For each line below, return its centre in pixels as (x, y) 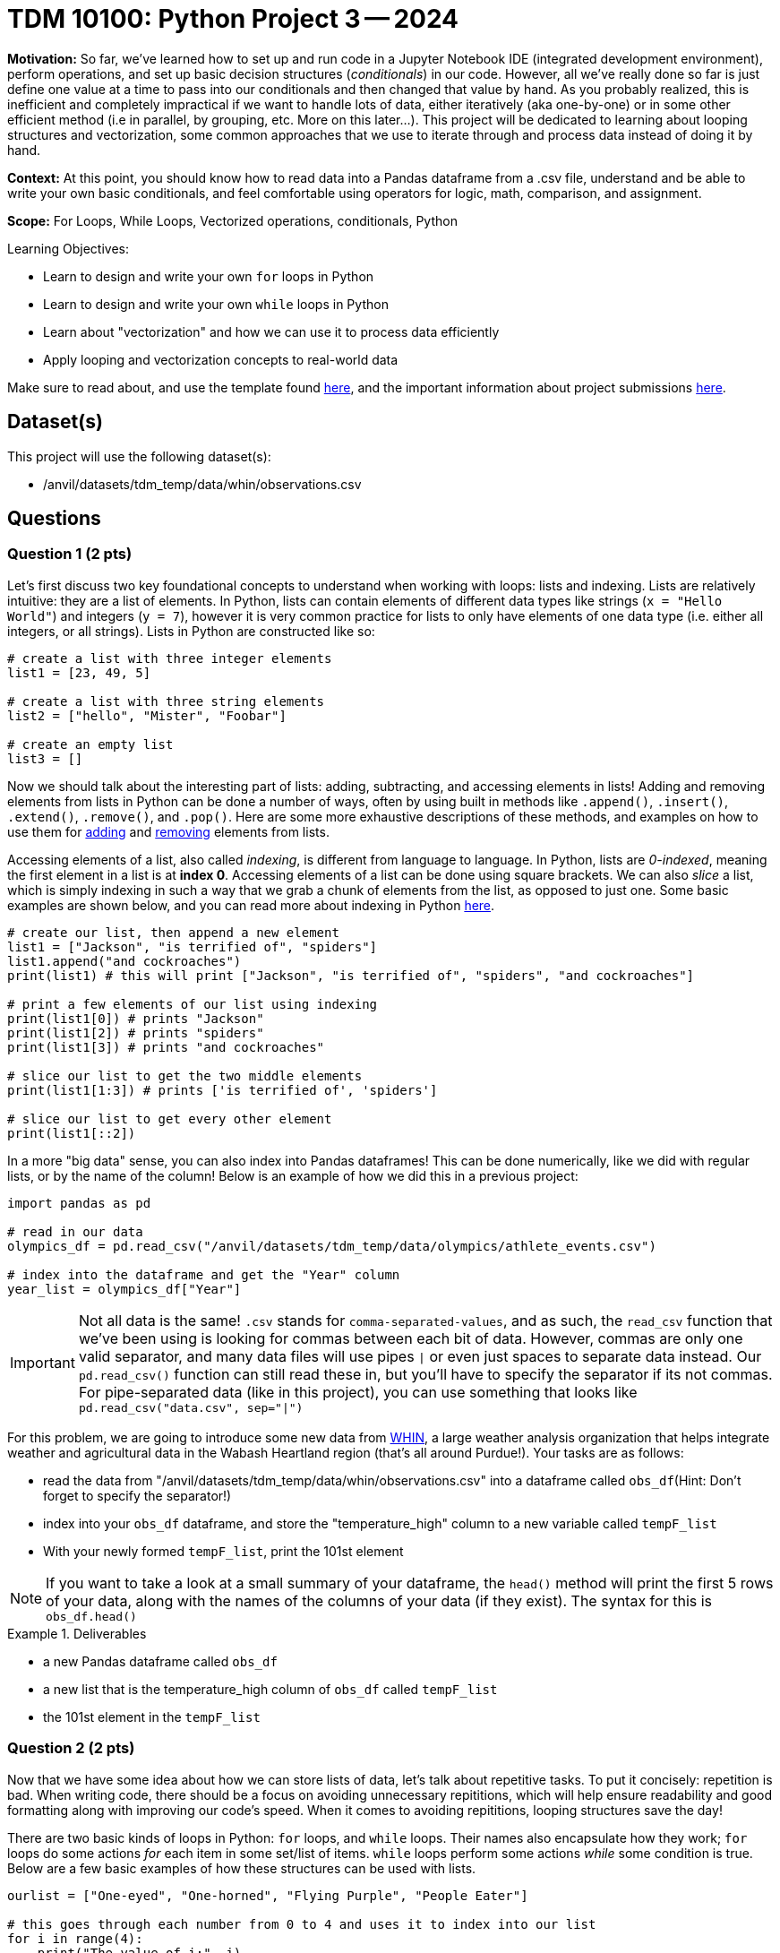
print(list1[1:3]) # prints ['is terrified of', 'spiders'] (223, 1090)
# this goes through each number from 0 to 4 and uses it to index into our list (302, 1924)
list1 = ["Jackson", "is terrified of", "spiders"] (193, 946)
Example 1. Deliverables (77, 1633)
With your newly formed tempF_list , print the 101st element (223, 1551)
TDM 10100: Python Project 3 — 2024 (233, 19)
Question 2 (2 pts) (71, 1748)
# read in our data (75, 1231)
